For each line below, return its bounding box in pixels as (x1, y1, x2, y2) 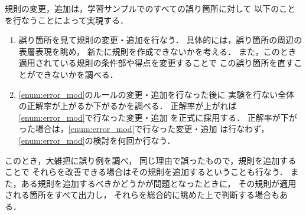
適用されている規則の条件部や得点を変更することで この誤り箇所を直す (18, 57, 294, 69)
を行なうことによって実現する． (5, 14, 128, 26)
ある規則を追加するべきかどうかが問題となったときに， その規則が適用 (21, 177, 297, 189)
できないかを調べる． (35, 68, 118, 80)
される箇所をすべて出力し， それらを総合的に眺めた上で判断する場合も (5, 188, 280, 201)
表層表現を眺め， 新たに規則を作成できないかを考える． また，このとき (18, 45, 297, 57)
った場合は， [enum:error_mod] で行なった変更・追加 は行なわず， (18, 123, 269, 135)
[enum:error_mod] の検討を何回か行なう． (18, 134, 175, 146)
